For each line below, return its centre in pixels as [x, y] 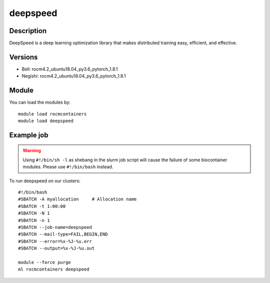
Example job [29, 135]
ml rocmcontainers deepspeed [54, 269]
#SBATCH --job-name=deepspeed [55, 227]
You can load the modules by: [40, 102]
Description [28, 31]
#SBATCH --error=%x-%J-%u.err [55, 241]
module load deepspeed [46, 121]
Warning [32, 151]
